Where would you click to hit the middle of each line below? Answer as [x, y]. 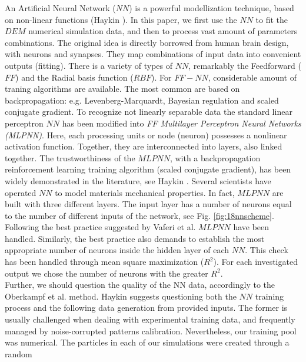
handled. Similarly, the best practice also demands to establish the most [135, 238]
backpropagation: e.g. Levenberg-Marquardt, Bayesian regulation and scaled [142, 100]
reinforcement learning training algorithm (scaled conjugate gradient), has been [148, 169]
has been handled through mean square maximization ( [104, 262]
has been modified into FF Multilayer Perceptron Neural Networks [182, 123]
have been [251, 227]
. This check [267, 250]
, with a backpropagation [215, 157]
